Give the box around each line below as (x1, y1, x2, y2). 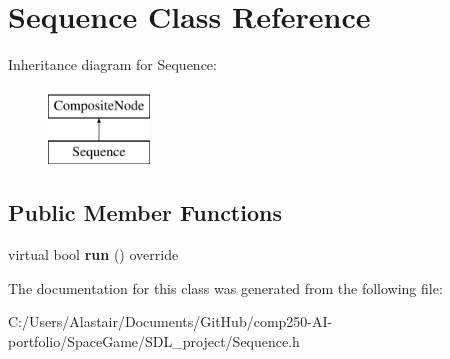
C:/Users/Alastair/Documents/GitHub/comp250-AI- (8, 311, 333, 332)
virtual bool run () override (8, 244, 179, 265)
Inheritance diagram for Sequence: (8, 54, 217, 75)
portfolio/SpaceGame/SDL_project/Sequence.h (8, 330, 300, 351)
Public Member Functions (8, 197, 282, 228)
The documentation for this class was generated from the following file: (8, 277, 443, 298)
